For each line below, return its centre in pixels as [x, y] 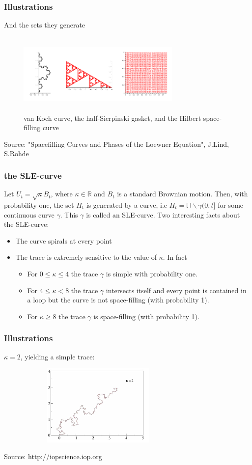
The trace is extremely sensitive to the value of [86, 257]
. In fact [175, 257]
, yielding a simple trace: [57, 356]
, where [62, 194]
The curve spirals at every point [64, 240]
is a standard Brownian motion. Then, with [182, 194]
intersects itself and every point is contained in [176, 290]
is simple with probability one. [152, 273]
